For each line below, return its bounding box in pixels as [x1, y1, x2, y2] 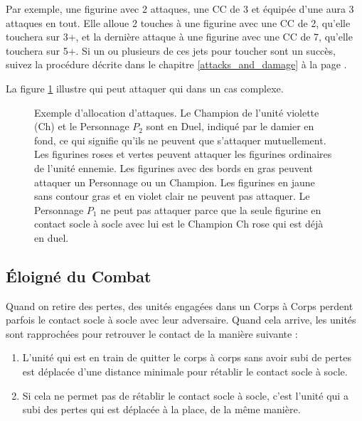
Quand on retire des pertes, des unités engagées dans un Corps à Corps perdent [6, 298, 353, 313]
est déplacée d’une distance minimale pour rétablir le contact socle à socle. [22, 364, 348, 379]
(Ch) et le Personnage [34, 119, 129, 134]
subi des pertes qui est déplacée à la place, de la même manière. [22, 402, 301, 417]
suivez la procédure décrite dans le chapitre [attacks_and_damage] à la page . [6, 57, 347, 72]
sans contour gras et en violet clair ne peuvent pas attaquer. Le [34, 188, 310, 203]
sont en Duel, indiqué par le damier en [146, 119, 314, 134]
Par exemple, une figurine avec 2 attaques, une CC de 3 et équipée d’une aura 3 [6, 1, 354, 16]
